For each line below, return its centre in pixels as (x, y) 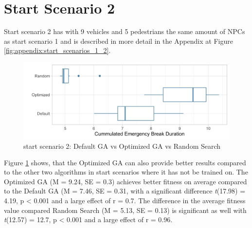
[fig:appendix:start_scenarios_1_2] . (57, 50)
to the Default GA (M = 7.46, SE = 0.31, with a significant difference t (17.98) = (125, 191)
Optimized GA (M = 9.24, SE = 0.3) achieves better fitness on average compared (126, 181)
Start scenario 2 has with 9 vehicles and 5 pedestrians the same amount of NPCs (125, 31)
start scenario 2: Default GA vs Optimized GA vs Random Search (122, 146)
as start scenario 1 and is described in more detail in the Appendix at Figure (118, 41)
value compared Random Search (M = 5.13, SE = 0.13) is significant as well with (125, 210)
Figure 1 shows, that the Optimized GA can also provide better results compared (125, 162)
